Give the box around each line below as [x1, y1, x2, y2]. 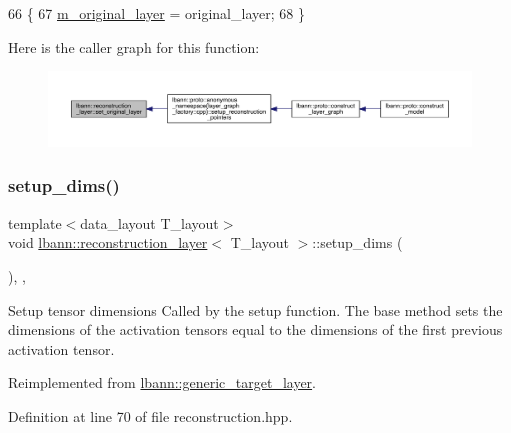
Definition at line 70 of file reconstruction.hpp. [8, 405, 293, 426]
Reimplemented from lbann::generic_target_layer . [8, 372, 316, 393]
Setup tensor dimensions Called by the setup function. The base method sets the [8, 299, 503, 320]
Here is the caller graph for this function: [8, 36, 260, 57]
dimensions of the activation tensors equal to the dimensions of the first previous [8, 319, 503, 340]
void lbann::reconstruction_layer [8, 232, 208, 253]
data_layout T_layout [80, 212, 219, 233]
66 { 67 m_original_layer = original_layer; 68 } [8, 3, 305, 23]
